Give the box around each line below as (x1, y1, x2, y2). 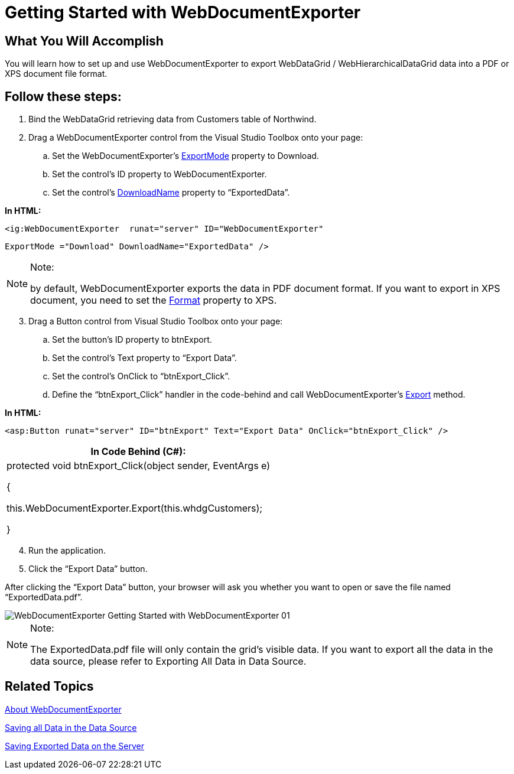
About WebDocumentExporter (5, 704, 122, 714)
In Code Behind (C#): (90, 445, 186, 458)
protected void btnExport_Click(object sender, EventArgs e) (6, 460, 271, 472)
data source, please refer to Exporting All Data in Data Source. (30, 655, 307, 668)
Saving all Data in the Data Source (5, 722, 137, 733)
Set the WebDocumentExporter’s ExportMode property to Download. (52, 151, 319, 161)
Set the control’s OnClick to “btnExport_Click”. (52, 371, 230, 382)
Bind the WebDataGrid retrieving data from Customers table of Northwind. (28, 114, 317, 125)
